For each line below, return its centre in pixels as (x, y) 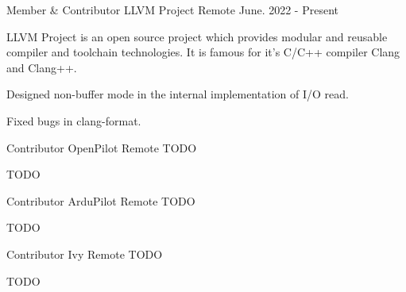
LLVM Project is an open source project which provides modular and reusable (197, 36)
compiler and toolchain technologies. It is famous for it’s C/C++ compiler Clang (203, 52)
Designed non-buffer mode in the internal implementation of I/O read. (178, 94)
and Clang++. (42, 67)
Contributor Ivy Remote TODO (85, 254)
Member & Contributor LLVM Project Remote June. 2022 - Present (172, 10)
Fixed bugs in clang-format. (74, 120)
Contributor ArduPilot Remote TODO (101, 200)
